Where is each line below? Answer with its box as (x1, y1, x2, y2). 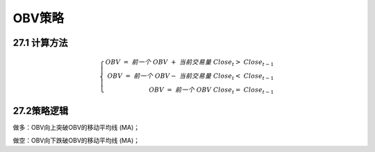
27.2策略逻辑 (12, 105, 69, 117)
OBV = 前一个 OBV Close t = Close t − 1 (149, 85, 274, 95)
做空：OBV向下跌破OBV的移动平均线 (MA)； (12, 136, 140, 144)
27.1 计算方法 (12, 37, 68, 49)
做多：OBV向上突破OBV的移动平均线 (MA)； (12, 124, 140, 132)
